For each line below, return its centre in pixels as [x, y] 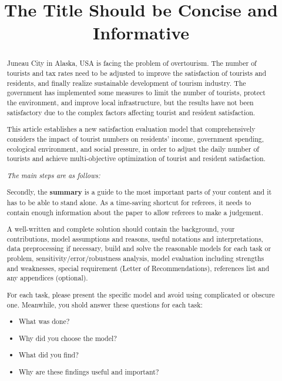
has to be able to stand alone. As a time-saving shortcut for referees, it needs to [129, 202]
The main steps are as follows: [53, 175]
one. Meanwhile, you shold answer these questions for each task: [105, 304]
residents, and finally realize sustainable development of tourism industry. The [126, 83]
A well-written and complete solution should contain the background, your [121, 229]
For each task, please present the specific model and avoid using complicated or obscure [141, 294]
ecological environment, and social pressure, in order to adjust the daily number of [133, 148]
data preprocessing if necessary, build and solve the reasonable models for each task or [139, 248]
